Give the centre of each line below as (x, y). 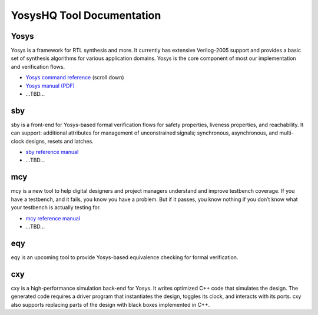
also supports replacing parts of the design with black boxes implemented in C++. (110, 304)
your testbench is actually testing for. (56, 207)
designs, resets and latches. (59, 141)
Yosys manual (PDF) (50, 86)
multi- (286, 133)
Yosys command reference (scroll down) (75, 78)
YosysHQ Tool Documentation (86, 15)
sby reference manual (52, 152)
